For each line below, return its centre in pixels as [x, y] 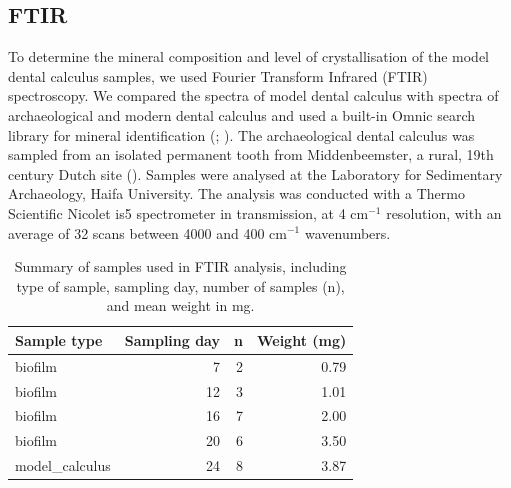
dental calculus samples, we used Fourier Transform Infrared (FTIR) [218, 75]
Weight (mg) [301, 339]
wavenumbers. [347, 232]
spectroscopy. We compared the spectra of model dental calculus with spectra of [253, 95]
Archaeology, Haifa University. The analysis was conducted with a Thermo [236, 193]
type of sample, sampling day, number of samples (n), [180, 285]
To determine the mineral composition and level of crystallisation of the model [249, 56]
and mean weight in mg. [180, 305]
